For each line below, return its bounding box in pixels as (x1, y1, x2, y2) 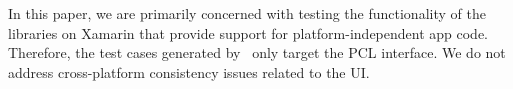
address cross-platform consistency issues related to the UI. (8, 61, 370, 82)
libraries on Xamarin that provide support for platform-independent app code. (8, 22, 489, 43)
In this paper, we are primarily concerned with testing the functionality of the (8, 3, 486, 23)
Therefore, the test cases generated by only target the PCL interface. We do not (8, 42, 506, 63)
